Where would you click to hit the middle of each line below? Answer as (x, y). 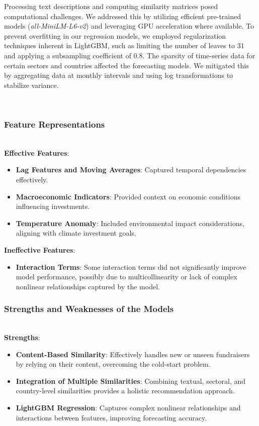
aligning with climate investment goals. (76, 233)
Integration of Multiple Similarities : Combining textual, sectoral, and (131, 381)
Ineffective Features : (40, 249)
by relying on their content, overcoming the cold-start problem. (113, 364)
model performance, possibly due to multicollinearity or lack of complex (126, 277)
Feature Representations (55, 124)
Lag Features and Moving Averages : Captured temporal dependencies (131, 170)
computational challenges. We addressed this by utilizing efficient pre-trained (122, 16)
